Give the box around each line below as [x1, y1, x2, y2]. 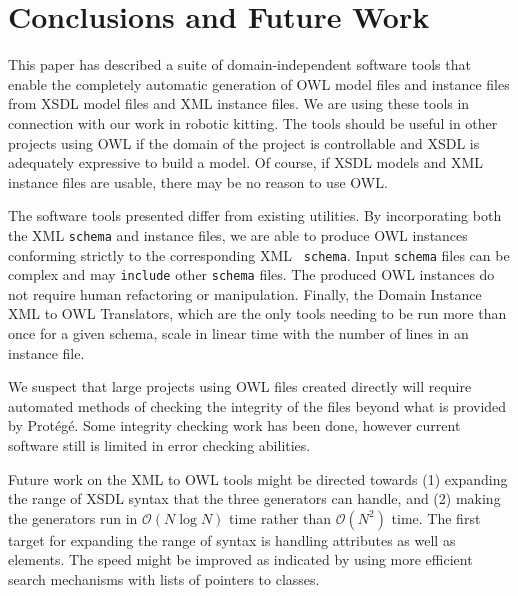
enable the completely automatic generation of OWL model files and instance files [8, 73, 510, 94]
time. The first [391, 507, 481, 528]
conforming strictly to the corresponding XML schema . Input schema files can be [8, 244, 510, 265]
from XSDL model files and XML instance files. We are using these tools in [8, 93, 470, 114]
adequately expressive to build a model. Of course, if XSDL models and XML [8, 152, 484, 173]
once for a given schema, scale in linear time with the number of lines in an [8, 323, 469, 344]
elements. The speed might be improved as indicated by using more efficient [8, 549, 473, 570]
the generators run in [8, 507, 138, 528]
